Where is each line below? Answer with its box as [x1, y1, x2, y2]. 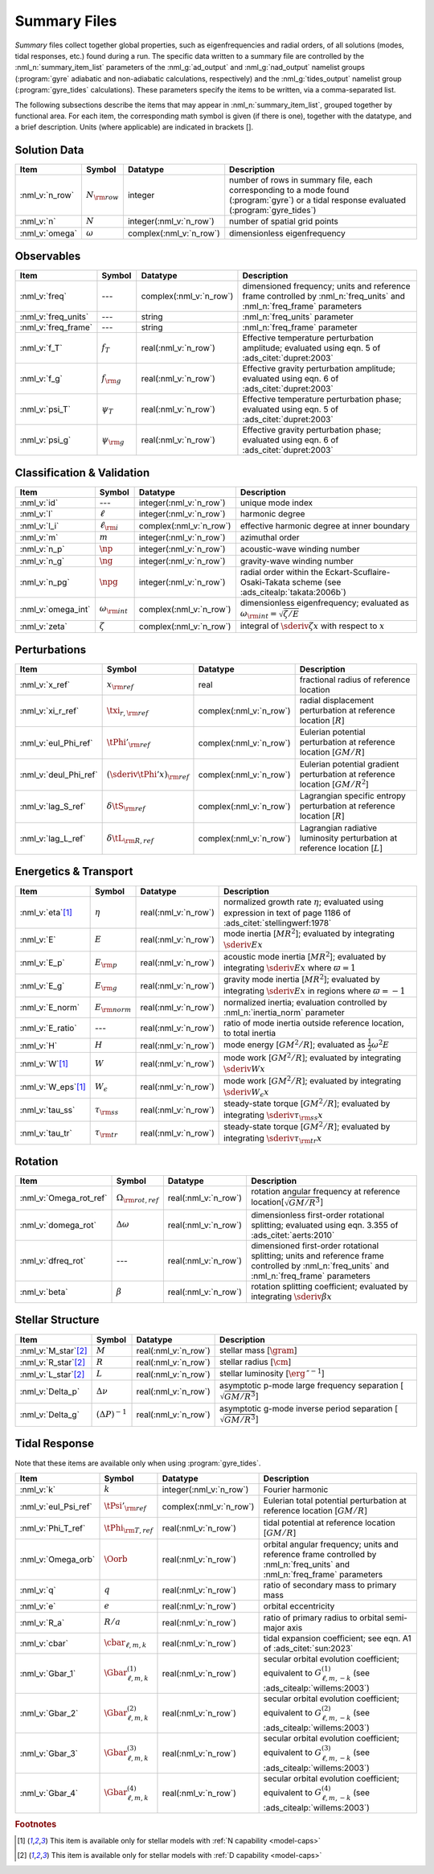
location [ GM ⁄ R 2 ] [299, 777, 369, 790]
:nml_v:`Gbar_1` [19, 1667, 76, 1679]
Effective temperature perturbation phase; [242, 394, 402, 405]
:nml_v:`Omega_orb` [19, 1554, 96, 1565]
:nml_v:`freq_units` [19, 311, 89, 323]
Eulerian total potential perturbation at [263, 1495, 407, 1506]
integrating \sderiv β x [250, 1291, 333, 1302]
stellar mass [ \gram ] [219, 1344, 297, 1355]
